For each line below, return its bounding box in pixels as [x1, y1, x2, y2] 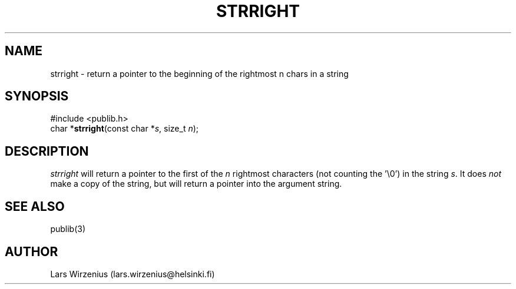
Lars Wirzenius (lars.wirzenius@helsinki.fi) [50, 268, 215, 279]
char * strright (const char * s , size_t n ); [50, 123, 199, 134]
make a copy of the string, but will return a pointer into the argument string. [50, 179, 342, 189]
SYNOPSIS [5, 89, 69, 104]
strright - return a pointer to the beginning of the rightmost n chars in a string [50, 68, 349, 79]
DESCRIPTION [5, 143, 89, 159]
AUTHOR [5, 244, 58, 259]
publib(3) [50, 224, 86, 234]
